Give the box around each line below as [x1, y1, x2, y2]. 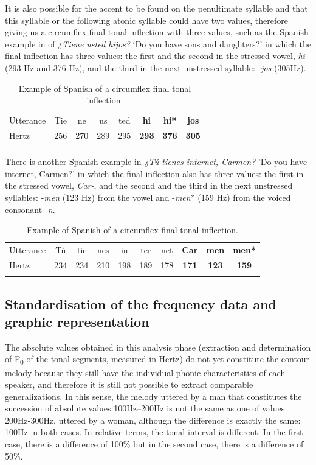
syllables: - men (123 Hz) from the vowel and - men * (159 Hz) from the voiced [5, 191, 291, 203]
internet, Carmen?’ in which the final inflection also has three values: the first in [5, 167, 304, 180]
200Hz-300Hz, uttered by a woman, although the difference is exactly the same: [5, 413, 301, 426]
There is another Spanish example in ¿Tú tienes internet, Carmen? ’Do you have [5, 155, 307, 168]
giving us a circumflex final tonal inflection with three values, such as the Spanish [5, 26, 309, 38]
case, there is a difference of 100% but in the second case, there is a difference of [5, 438, 304, 450]
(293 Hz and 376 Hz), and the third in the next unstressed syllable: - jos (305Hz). [5, 61, 306, 74]
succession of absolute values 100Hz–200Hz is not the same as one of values [5, 402, 285, 414]
